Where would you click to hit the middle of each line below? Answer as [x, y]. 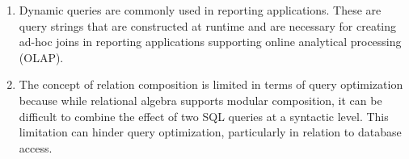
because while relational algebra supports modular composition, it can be [200, 100]
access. [36, 147]
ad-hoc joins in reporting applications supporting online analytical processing [210, 42]
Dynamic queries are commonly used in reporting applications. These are [200, 10]
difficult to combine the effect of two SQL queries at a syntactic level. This [204, 116]
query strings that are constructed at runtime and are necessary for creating [208, 25]
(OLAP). [41, 57]
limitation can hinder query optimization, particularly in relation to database [210, 132]
